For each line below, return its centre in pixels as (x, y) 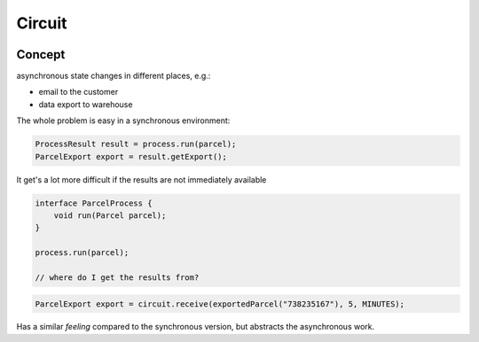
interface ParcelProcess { (94, 203)
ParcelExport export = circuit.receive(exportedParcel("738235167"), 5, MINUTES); (220, 304)
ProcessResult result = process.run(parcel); (136, 144)
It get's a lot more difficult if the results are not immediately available (141, 179)
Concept (41, 54)
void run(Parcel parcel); (110, 215)
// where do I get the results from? (117, 277)
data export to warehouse (86, 104)
